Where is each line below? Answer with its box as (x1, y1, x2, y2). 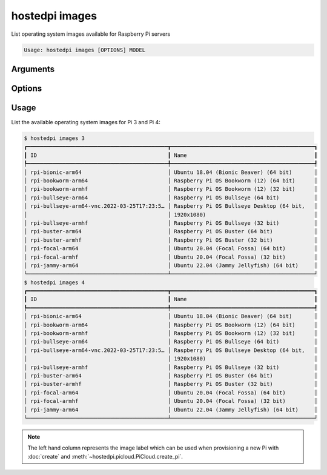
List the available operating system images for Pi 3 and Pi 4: (11, 119, 160, 126)
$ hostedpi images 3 (24, 135, 85, 142)
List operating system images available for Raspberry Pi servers (11, 30, 171, 38)
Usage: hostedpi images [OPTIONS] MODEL (24, 46, 145, 53)
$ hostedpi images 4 (24, 279, 85, 286)
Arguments (11, 64, 55, 74)
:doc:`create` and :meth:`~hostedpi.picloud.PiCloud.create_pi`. (27, 453, 183, 460)
